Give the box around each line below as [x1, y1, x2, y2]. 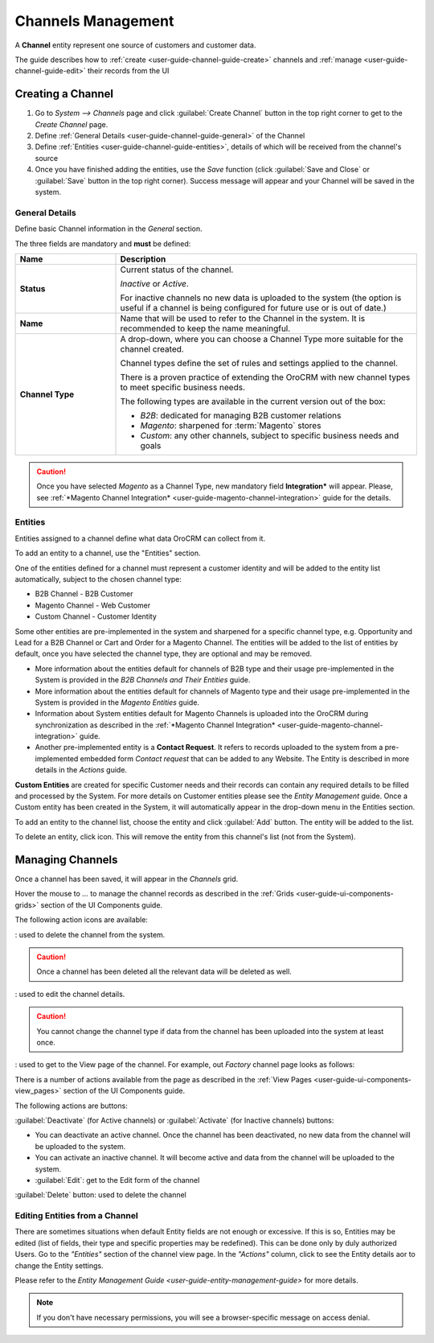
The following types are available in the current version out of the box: [120, 395, 386, 406]
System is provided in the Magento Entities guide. [35, 697, 200, 707]
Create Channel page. [35, 119, 108, 129]
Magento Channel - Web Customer [35, 600, 151, 610]
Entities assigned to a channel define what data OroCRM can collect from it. [14, 533, 265, 543]
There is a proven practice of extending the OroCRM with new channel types [120, 371, 411, 382]
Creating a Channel [14, 87, 114, 101]
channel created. [120, 343, 184, 354]
